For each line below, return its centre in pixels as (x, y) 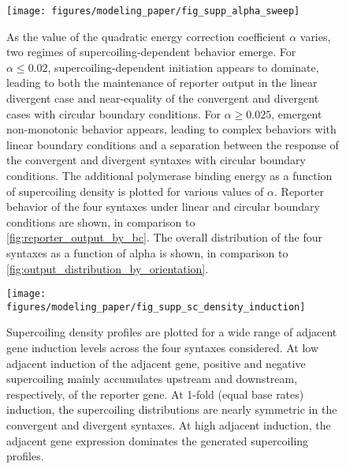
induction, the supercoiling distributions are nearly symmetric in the (172, 409)
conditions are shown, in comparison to (101, 221)
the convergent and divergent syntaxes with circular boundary (156, 160)
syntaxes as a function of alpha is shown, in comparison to (147, 252)
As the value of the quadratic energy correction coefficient (146, 36)
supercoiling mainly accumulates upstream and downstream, (152, 379)
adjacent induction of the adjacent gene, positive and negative (156, 363)
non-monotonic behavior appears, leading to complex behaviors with (171, 129)
